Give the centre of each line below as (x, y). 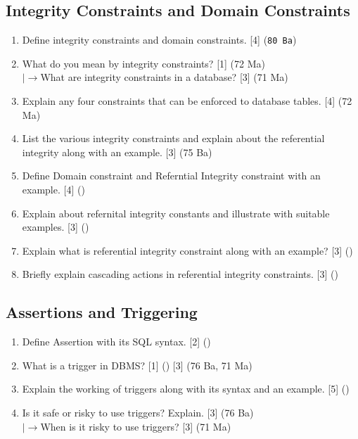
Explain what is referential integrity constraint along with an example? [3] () (187, 250)
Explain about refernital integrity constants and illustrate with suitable (176, 213)
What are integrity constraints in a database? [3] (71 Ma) (164, 77)
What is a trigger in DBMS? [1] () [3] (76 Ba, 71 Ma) (137, 365)
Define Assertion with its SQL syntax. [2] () (116, 342)
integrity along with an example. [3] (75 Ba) (117, 152)
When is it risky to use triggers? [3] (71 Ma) (136, 426)
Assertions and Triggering (102, 312)
